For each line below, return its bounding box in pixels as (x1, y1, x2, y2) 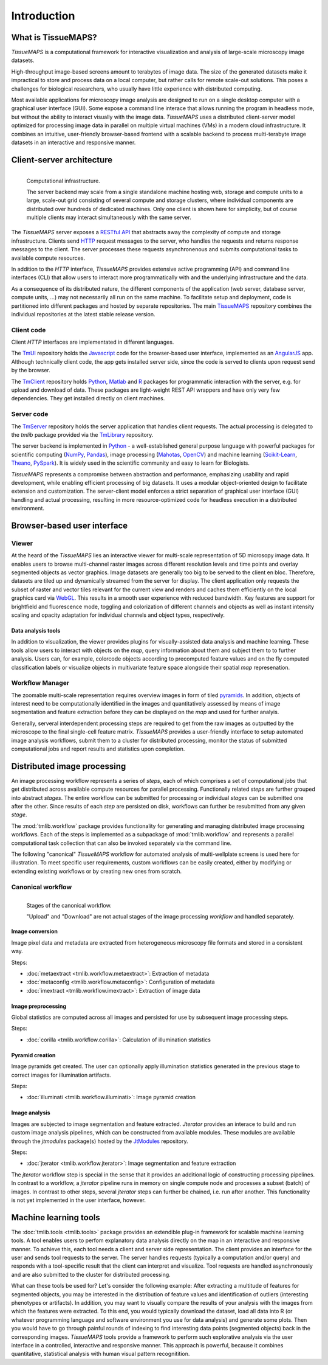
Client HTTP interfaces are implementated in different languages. (11, 338, 174, 346)
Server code (11, 410, 49, 419)
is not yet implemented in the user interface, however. (11, 1196, 146, 1204)
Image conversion (11, 928, 58, 935)
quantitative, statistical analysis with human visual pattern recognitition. (11, 1350, 190, 1358)
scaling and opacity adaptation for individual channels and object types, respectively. (11, 611, 225, 619)
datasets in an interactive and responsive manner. (11, 139, 136, 146)
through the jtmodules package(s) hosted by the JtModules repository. (11, 1137, 188, 1145)
